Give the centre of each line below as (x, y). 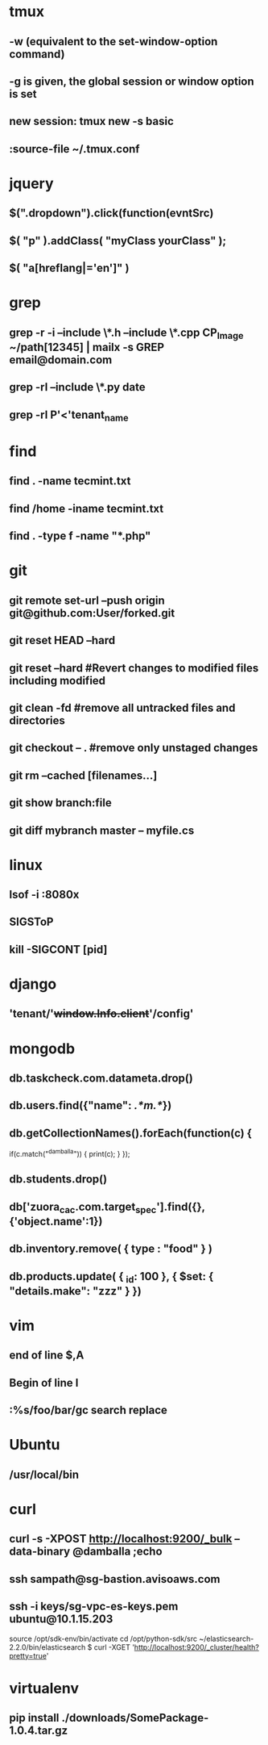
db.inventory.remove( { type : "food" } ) (111, 1249)
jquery (32, 183)
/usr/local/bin (44, 1474)
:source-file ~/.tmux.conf (74, 149)
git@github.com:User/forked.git (92, 613)
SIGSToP (31, 922)
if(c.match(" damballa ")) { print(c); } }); (70, 1153)
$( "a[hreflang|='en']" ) (69, 268)
